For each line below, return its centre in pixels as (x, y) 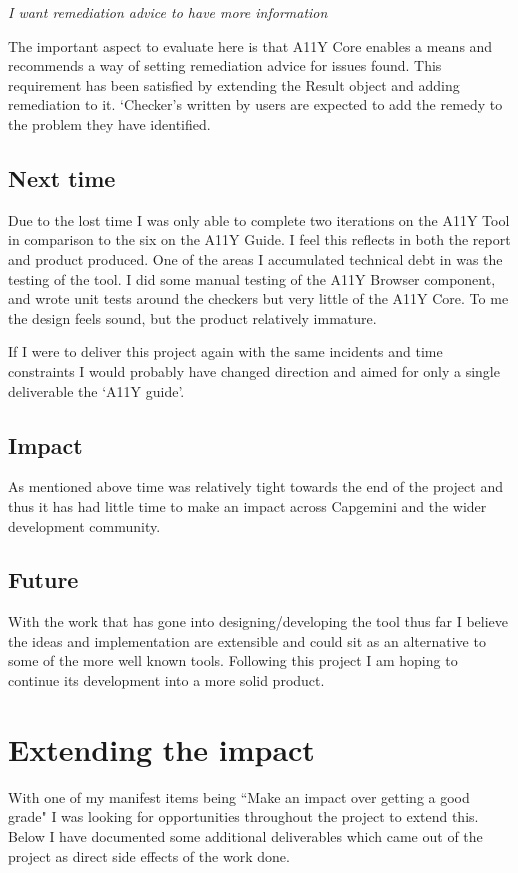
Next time (62, 177)
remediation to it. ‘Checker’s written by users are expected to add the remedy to (255, 104)
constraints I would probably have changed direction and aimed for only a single (254, 370)
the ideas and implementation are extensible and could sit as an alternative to (247, 640)
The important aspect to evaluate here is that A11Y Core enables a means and (250, 45)
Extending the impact (161, 748)
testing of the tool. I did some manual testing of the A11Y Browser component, (252, 278)
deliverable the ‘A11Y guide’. (96, 390)
